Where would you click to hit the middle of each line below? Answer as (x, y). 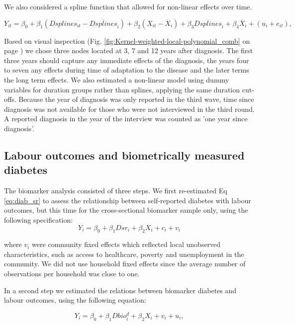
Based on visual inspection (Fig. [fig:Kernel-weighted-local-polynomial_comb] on (127, 41)
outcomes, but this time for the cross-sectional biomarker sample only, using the (126, 210)
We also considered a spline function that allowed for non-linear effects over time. (128, 6)
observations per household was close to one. (72, 274)
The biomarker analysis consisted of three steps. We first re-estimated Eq (116, 191)
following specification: (39, 219)
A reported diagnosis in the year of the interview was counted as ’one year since (126, 119)
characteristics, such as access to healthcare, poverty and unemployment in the (124, 254)
